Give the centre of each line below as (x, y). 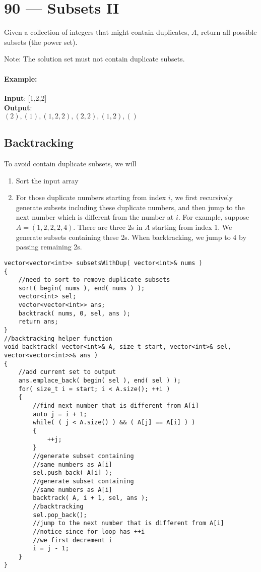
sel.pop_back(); (60, 515)
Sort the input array (47, 180)
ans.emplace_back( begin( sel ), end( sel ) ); (100, 381)
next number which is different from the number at (95, 217)
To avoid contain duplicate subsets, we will (70, 164)
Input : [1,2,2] (25, 98)
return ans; (38, 322)
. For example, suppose (214, 217)
